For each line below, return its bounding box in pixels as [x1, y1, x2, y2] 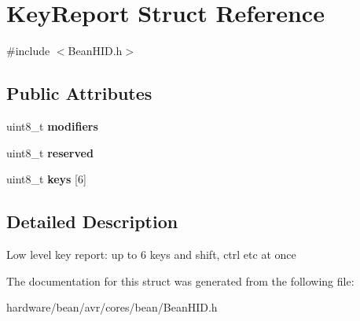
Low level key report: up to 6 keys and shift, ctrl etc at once [6, 245, 296, 262]
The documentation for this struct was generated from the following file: [6, 272, 354, 289]
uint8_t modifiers [6, 117, 98, 134]
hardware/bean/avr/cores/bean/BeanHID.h [6, 299, 218, 315]
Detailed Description [6, 209, 178, 234]
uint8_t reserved [6, 144, 94, 160]
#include [6, 42, 50, 59]
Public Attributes [6, 81, 152, 105]
